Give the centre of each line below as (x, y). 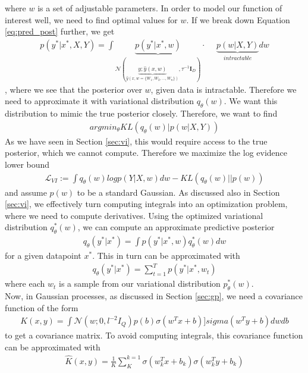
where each (25, 283)
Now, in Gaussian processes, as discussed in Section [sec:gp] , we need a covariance (154, 296)
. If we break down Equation (238, 19)
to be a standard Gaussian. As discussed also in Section (178, 192)
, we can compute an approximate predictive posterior (176, 227)
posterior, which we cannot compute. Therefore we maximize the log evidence (146, 153)
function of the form (42, 307)
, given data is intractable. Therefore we (224, 89)
